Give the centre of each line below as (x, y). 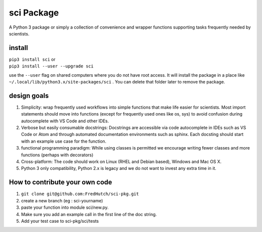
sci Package (34, 13)
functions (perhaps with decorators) (57, 155)
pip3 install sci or (32, 59)
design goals (29, 95)
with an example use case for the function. (64, 141)
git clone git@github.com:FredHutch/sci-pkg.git (80, 194)
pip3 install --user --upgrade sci (51, 66)
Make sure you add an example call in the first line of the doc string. (89, 214)
